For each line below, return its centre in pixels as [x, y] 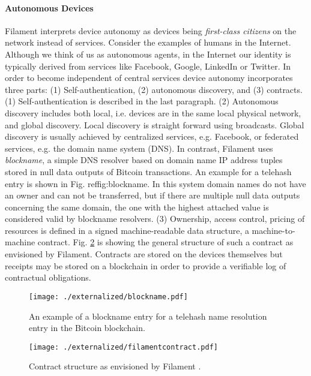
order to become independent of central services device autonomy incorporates [149, 78]
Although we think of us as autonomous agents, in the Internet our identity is [148, 54]
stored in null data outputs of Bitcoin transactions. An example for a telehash [148, 171]
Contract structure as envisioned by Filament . [115, 366]
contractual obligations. [48, 277]
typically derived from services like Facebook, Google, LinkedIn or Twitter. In [148, 66]
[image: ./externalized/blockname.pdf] [108, 297]
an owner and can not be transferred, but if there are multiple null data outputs [152, 195]
